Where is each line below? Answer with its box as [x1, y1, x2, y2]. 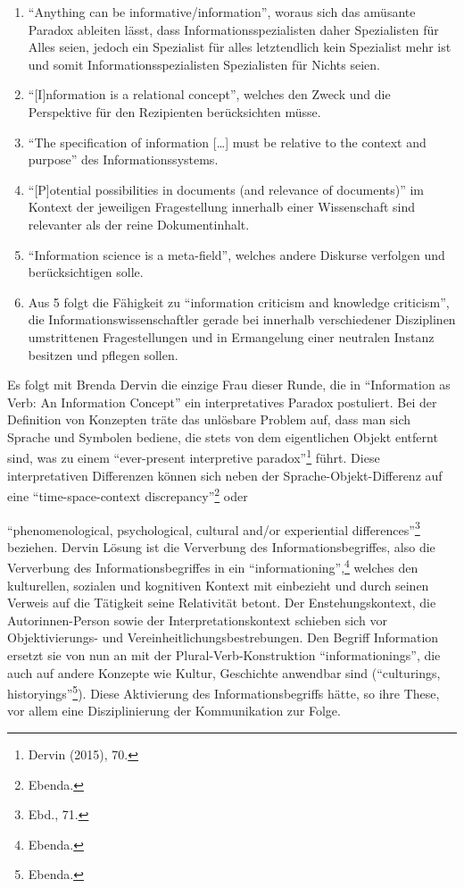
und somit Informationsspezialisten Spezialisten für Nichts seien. [28, 54, 380, 73]
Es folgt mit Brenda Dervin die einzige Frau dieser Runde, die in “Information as [7, 375, 451, 394]
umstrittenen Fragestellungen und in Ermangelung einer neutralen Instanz [28, 327, 435, 346]
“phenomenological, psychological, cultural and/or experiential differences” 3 [7, 517, 420, 539]
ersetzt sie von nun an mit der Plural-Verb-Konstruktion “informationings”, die [7, 646, 441, 665]
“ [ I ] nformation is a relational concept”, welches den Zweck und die [28, 85, 391, 104]
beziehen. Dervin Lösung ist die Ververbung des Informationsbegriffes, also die [7, 537, 435, 556]
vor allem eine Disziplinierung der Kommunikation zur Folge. [7, 701, 341, 720]
